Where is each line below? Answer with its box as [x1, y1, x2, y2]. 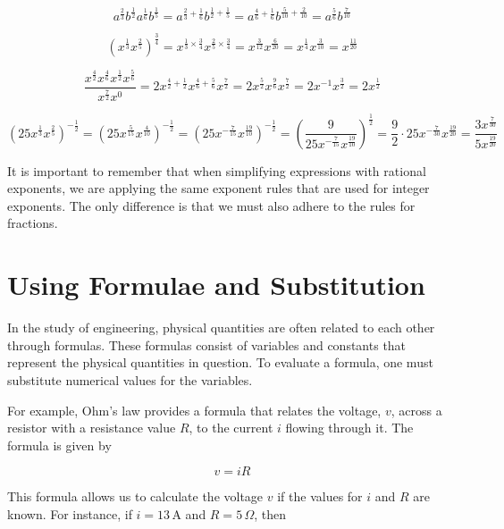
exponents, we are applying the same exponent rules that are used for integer [7, 179, 430, 197]
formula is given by [7, 435, 112, 454]
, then [254, 504, 287, 523]
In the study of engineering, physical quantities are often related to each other [7, 318, 435, 337]
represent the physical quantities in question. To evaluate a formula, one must [7, 353, 433, 372]
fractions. [7, 214, 58, 232]
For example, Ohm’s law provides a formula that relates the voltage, [7, 400, 382, 419]
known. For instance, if [7, 504, 132, 523]
